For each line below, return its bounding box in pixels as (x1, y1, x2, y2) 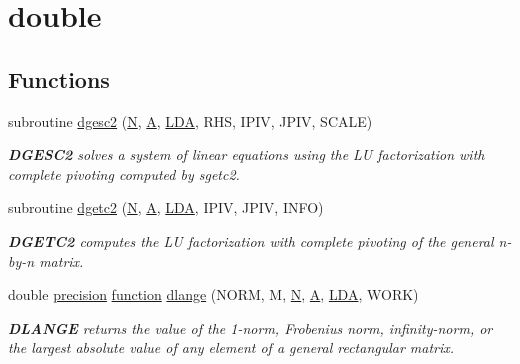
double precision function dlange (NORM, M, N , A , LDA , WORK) (8, 284, 419, 305)
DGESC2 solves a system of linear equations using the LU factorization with (8, 144, 485, 165)
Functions (8, 63, 110, 94)
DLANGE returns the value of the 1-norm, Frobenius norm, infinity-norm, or (8, 317, 493, 338)
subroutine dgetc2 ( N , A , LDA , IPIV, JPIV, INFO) (8, 197, 324, 218)
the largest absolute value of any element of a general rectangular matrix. (8, 337, 455, 358)
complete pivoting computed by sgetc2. (8, 163, 240, 184)
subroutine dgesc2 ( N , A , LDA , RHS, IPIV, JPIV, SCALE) (8, 110, 373, 131)
